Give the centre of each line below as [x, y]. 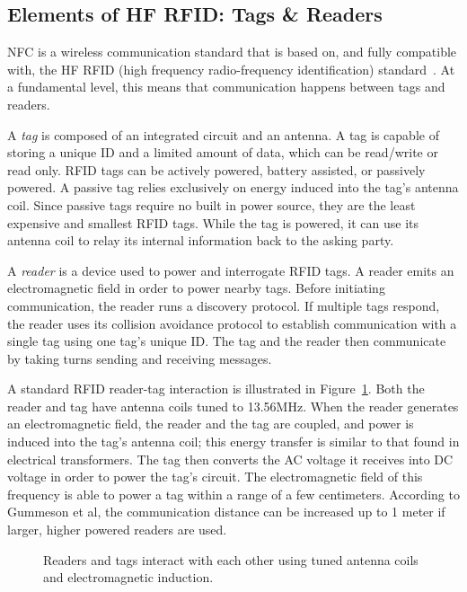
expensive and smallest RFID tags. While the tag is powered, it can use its [213, 222]
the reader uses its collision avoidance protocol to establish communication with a [232, 323]
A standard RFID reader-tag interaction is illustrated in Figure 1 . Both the [216, 389]
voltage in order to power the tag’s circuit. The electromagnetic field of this [215, 477]
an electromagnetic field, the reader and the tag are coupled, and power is [211, 424]
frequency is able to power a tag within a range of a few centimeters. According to [233, 494]
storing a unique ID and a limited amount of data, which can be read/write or [223, 152]
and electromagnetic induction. [128, 577]
